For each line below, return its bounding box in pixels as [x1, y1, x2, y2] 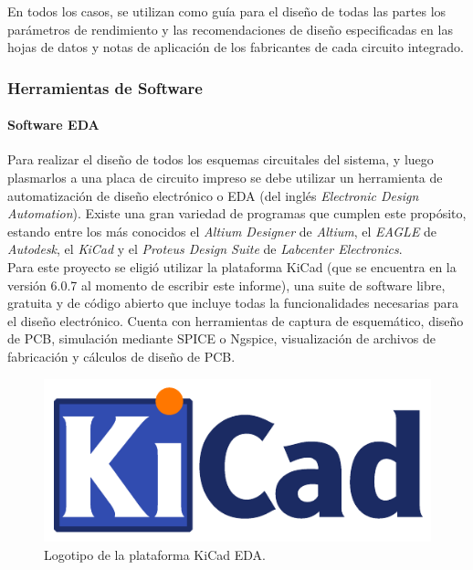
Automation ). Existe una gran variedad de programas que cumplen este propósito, [7, 204, 467, 223]
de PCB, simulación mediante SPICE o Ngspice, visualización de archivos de [7, 329, 436, 348]
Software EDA [7, 115, 100, 134]
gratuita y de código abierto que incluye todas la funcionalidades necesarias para [7, 293, 458, 312]
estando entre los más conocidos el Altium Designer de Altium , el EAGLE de [7, 221, 437, 240]
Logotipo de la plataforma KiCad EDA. [44, 544, 266, 564]
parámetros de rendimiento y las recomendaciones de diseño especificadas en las [7, 19, 453, 38]
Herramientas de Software [7, 76, 203, 99]
